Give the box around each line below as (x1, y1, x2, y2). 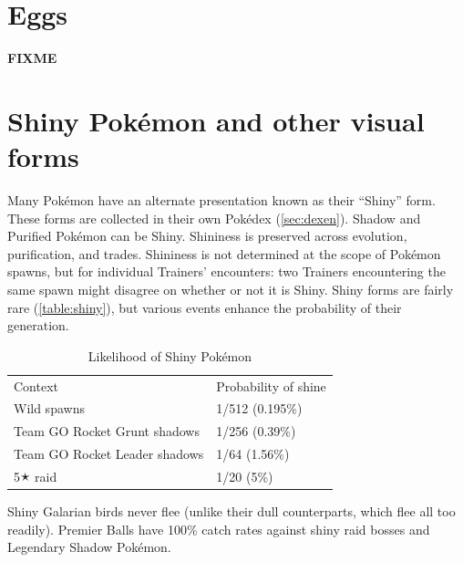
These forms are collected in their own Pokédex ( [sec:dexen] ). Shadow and (7, 208, 421, 227)
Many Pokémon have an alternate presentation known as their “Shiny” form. (7, 191, 436, 210)
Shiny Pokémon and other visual (7, 101, 425, 139)
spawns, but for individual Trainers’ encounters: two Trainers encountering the (7, 262, 446, 281)
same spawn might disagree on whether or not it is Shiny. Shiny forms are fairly (7, 280, 454, 298)
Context (14, 376, 58, 395)
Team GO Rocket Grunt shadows (14, 421, 200, 441)
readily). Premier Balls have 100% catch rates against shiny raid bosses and (7, 519, 430, 538)
